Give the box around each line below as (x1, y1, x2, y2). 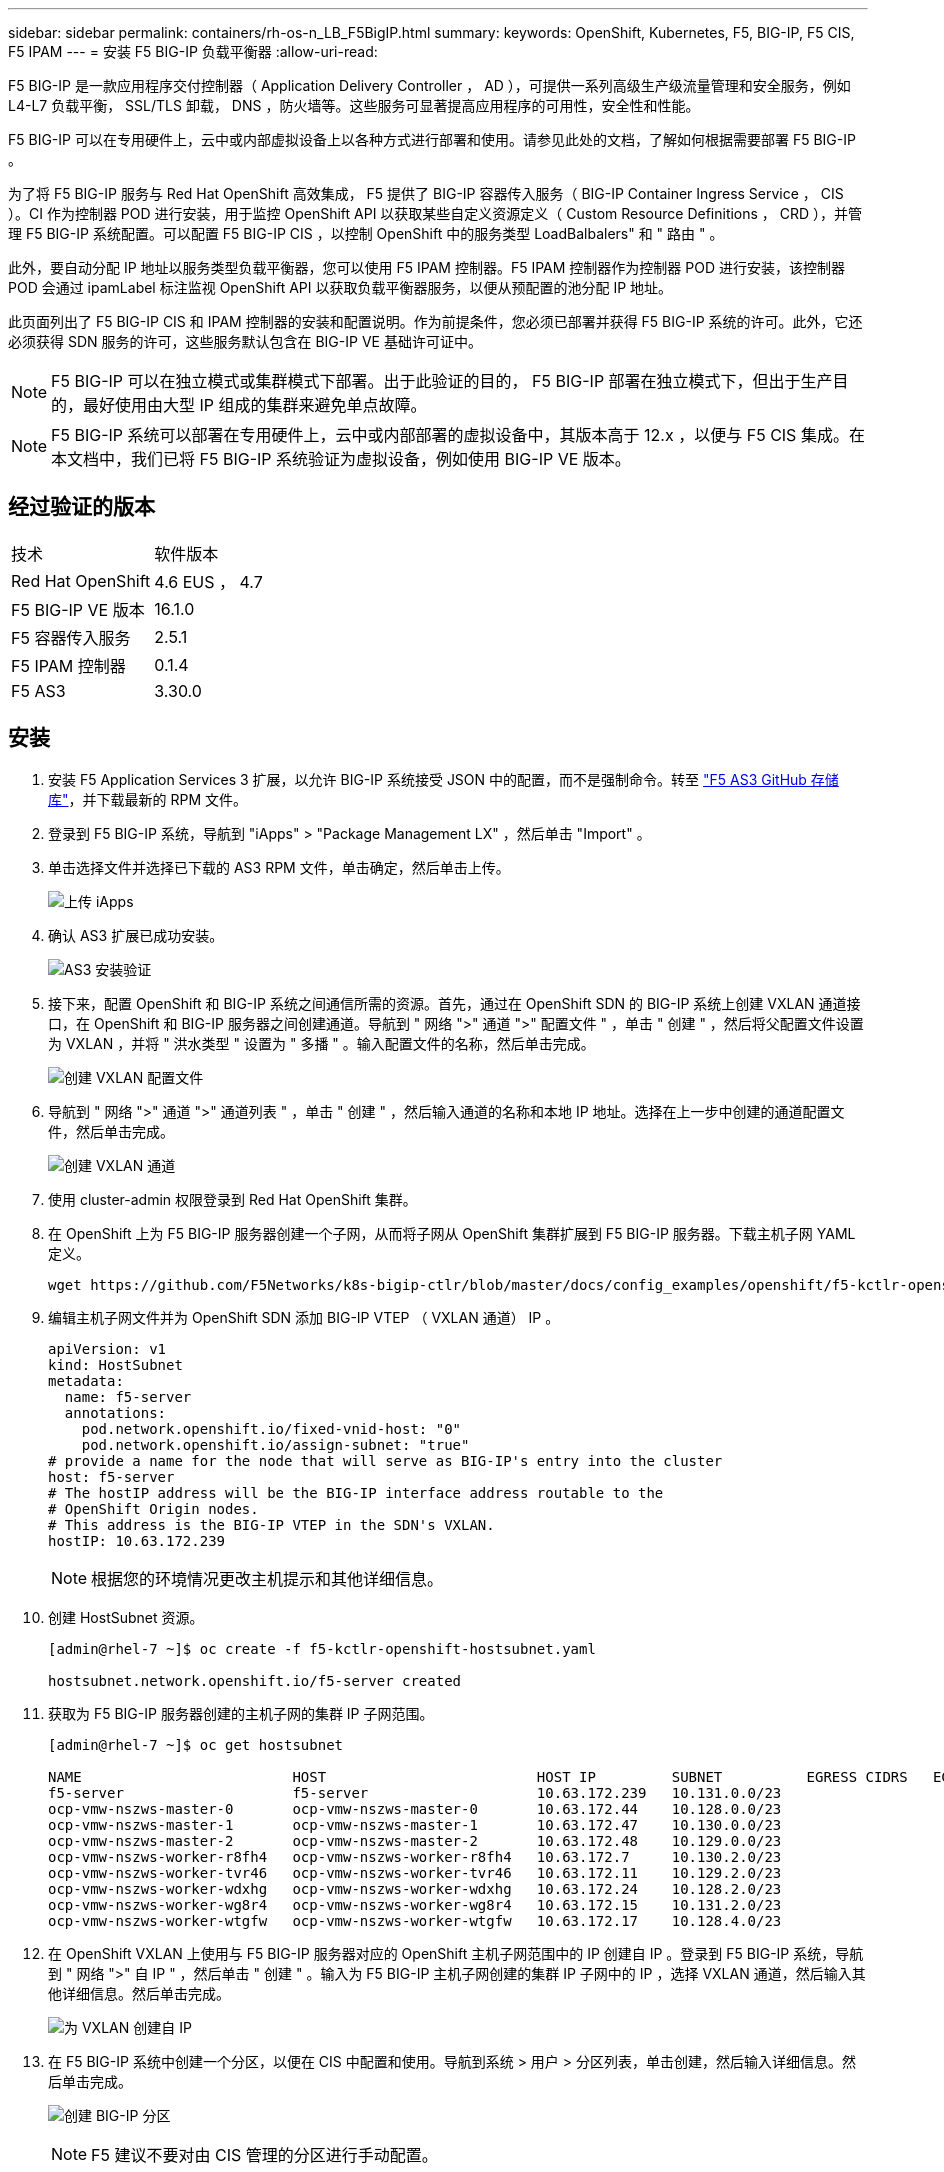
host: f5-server (48, 1468, 175, 1485)
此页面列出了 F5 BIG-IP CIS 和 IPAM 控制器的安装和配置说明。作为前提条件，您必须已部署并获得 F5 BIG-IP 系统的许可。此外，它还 (8, 313, 863, 330)
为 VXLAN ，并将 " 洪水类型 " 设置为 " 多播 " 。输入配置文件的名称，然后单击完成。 (48, 1034, 595, 1052)
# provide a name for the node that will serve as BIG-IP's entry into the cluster (48, 1452, 723, 1469)
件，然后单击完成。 (48, 1122, 174, 1140)
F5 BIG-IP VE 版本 (11, 599, 145, 620)
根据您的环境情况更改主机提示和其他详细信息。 (91, 1568, 444, 1589)
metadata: (48, 1372, 124, 1389)
